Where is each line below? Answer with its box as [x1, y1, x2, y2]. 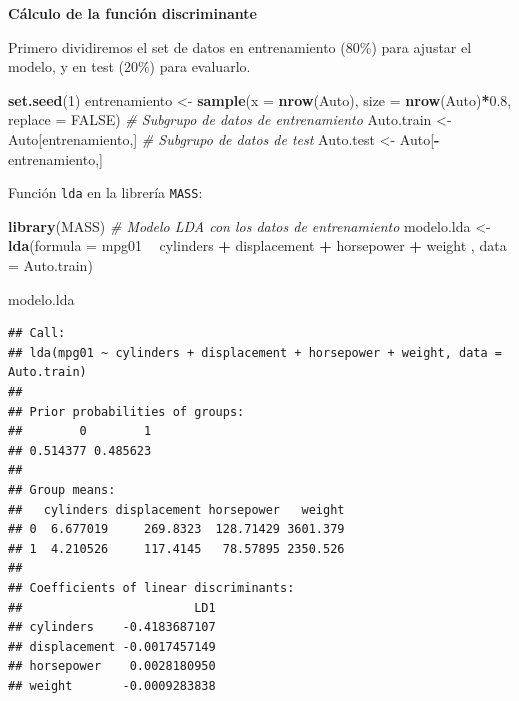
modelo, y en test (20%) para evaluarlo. [8, 56, 251, 77]
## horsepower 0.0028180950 [8, 659, 216, 674]
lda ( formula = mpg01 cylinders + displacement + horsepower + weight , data [8, 235, 507, 256]
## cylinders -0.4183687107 [8, 620, 216, 635]
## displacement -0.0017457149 [8, 639, 216, 654]
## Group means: [8, 482, 116, 497]
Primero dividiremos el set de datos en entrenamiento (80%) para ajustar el [8, 36, 472, 57]
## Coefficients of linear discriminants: [8, 580, 295, 595]
